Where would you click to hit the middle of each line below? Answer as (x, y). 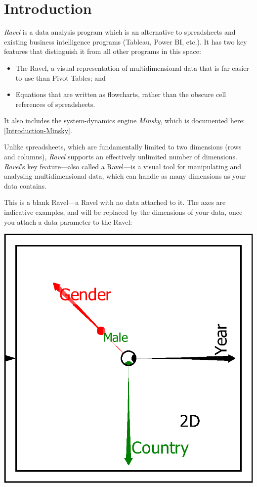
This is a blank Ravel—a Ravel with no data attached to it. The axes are (115, 202)
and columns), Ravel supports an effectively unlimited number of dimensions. (121, 157)
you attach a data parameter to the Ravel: (68, 221)
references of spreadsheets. (55, 104)
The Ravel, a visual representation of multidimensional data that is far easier (132, 68)
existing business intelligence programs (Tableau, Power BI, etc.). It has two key (126, 41)
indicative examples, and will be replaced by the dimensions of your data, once (123, 212)
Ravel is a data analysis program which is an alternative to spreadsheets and (120, 32)
